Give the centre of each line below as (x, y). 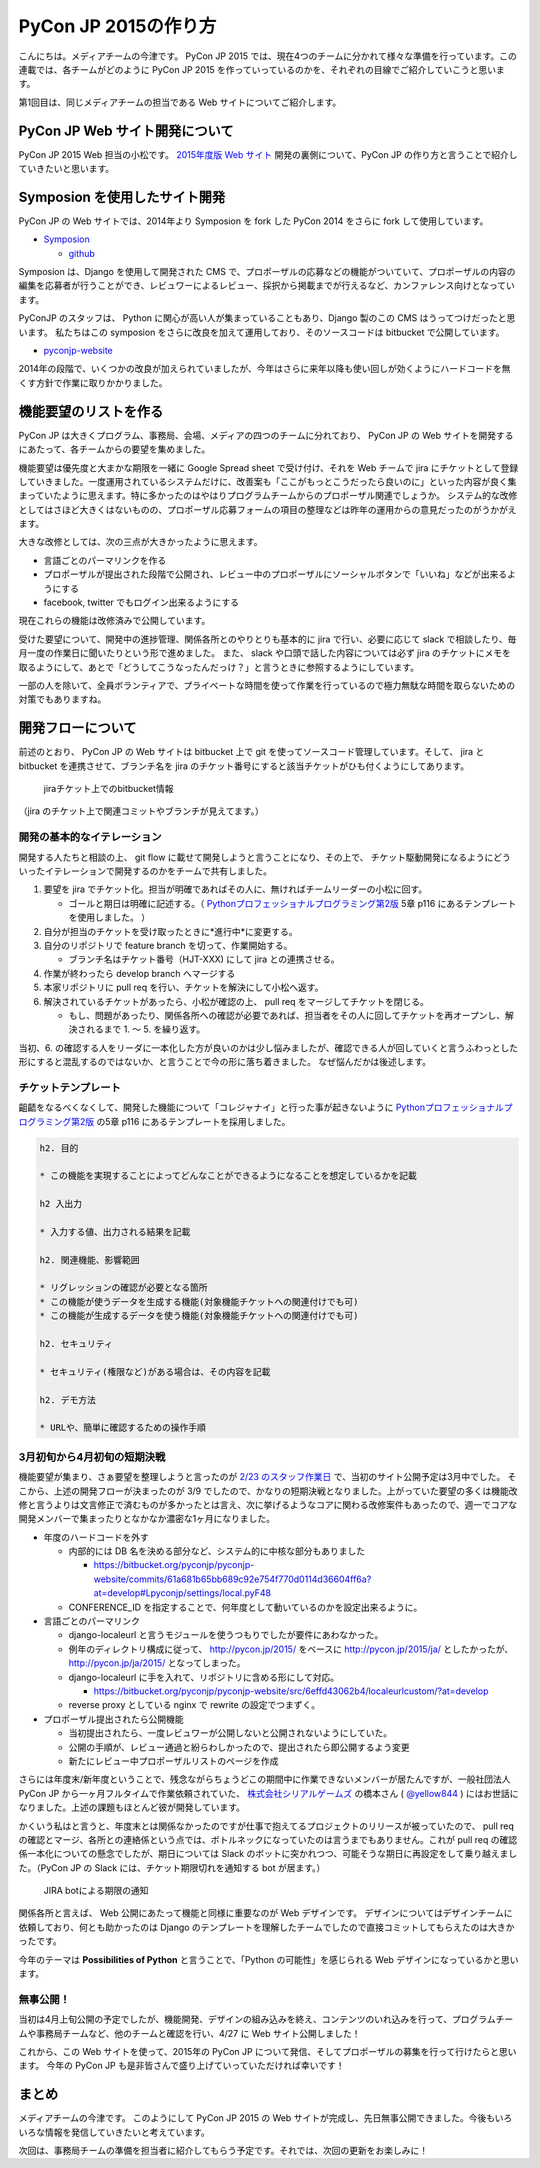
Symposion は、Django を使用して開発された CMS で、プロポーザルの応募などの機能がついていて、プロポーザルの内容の (267, 272)
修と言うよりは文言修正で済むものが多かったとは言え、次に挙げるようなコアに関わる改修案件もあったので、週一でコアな (268, 1504)
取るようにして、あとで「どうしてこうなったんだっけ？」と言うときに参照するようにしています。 (219, 667)
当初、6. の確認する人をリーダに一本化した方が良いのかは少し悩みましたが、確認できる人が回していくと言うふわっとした (268, 1047)
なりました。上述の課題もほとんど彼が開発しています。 (131, 1807)
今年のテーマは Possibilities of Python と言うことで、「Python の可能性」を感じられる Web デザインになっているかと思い (268, 1959)
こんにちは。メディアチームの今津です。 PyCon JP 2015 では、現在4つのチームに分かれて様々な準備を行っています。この (267, 56)
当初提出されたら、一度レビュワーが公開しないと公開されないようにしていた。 (230, 1733)
